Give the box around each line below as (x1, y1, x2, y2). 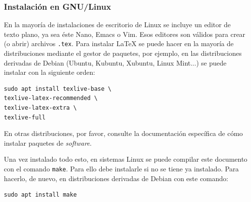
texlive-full (4, 114, 46, 121)
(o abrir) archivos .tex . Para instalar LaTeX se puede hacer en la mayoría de (4, 38, 234, 49)
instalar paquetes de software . (4, 137, 92, 148)
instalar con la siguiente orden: (4, 67, 95, 77)
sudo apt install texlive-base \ (4, 85, 111, 92)
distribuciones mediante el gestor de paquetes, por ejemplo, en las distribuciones (4, 48, 242, 58)
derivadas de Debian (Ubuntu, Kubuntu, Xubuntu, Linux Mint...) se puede (4, 57, 227, 67)
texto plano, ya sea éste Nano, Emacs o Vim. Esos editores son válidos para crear (4, 29, 246, 39)
